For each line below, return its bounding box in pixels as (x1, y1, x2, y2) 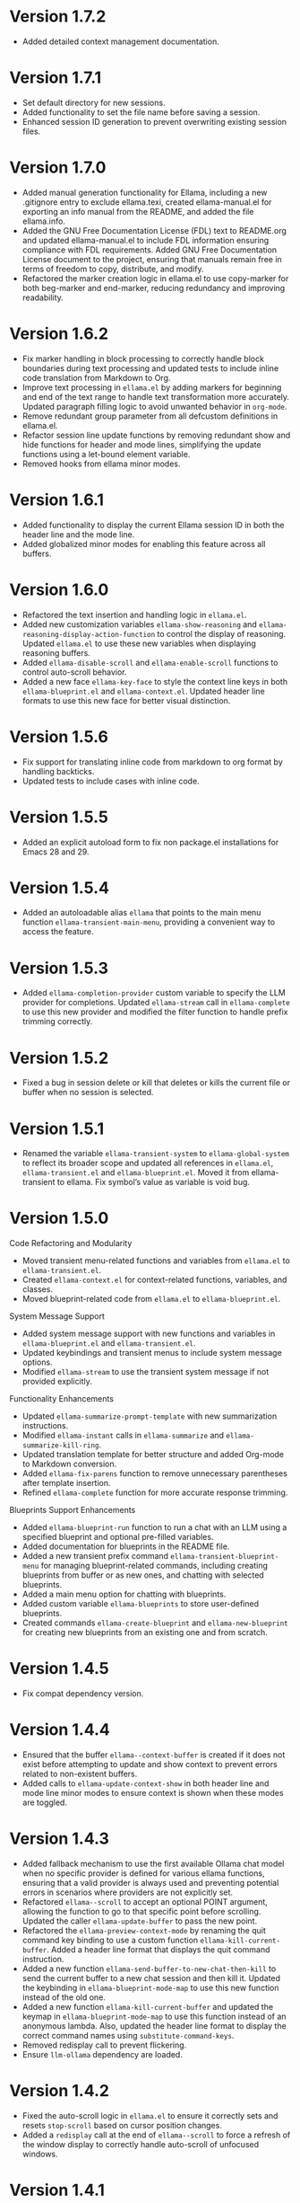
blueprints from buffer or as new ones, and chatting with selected (21, 1570, 264, 1580)
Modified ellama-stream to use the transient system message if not (21, 1367, 270, 1377)
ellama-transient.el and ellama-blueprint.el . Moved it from (21, 1167, 250, 1178)
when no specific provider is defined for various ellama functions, (21, 1868, 265, 1879)
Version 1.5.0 (9, 1208, 109, 1228)
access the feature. (21, 926, 94, 937)
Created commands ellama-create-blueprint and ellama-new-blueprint (21, 1617, 288, 1628)
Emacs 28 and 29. (21, 846, 90, 857)
